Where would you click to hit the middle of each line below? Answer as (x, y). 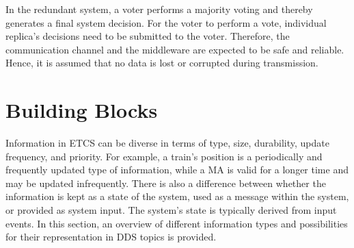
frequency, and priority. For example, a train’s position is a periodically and (164, 156)
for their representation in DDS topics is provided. (111, 237)
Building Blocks (82, 110)
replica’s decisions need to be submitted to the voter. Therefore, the (148, 36)
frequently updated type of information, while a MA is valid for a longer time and (177, 170)
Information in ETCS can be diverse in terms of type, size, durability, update (167, 143)
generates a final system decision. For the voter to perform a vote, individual (166, 22)
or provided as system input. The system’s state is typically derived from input (171, 210)
